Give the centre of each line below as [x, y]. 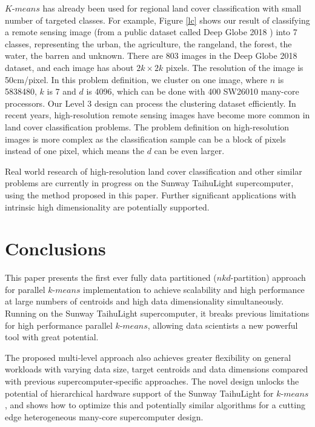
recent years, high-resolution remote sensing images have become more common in [157, 115]
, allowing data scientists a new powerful [223, 325]
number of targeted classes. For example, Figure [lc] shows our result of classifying [157, 20]
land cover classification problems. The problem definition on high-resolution [147, 126]
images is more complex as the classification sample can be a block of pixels [145, 139]
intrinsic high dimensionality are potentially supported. [107, 207]
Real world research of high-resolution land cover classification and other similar [154, 171]
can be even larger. [189, 151]
